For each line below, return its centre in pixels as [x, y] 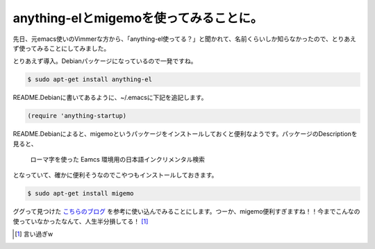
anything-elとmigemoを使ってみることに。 [138, 18]
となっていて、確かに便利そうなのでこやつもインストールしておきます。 [115, 175]
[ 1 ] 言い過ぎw [34, 234]
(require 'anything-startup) [77, 116]
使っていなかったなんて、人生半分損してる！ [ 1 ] [81, 221]
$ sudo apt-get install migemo [81, 194]
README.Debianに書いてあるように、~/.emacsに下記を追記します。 [110, 98]
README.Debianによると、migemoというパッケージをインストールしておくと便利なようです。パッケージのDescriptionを [185, 134]
